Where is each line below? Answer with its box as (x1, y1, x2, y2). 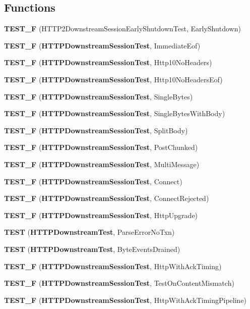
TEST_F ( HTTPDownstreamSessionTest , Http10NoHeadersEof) (4, 74, 223, 84)
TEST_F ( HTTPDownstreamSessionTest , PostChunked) (4, 142, 198, 152)
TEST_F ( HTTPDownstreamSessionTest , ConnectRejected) (4, 193, 209, 203)
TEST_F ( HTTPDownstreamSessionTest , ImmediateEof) (4, 40, 201, 50)
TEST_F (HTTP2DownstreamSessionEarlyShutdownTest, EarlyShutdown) (4, 23, 241, 34)
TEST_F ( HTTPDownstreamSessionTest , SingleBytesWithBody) (4, 108, 225, 119)
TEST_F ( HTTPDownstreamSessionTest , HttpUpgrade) (4, 210, 198, 220)
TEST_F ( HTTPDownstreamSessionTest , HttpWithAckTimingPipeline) (4, 294, 247, 305)
